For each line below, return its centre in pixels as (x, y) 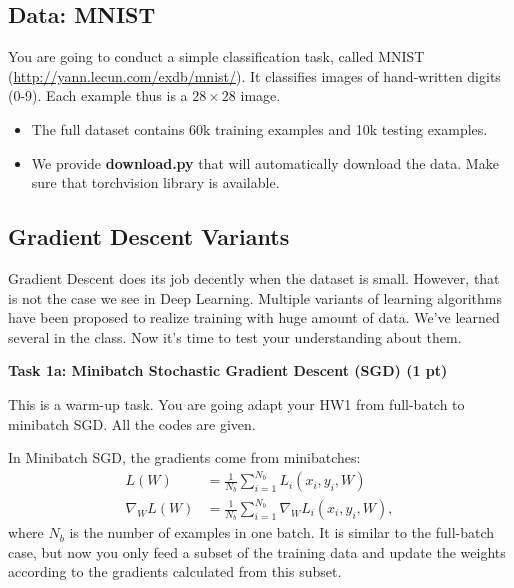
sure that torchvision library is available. (155, 182)
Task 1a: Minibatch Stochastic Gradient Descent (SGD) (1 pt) (228, 370)
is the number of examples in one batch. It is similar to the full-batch (282, 532)
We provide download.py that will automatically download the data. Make (265, 162)
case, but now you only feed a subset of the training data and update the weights (257, 551)
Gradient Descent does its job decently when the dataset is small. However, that (254, 277)
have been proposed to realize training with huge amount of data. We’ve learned (254, 317)
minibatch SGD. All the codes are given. (132, 423)
